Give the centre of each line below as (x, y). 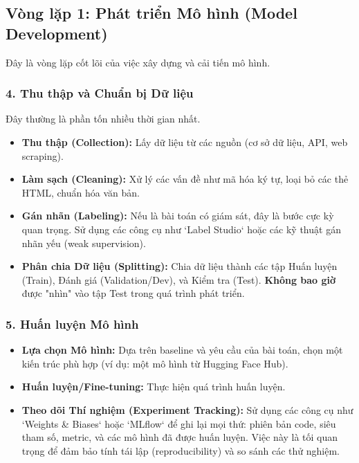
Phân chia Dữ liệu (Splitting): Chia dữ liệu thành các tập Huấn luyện (179, 266)
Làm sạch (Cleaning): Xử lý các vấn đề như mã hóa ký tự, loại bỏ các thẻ (185, 179)
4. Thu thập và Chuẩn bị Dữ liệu (100, 93)
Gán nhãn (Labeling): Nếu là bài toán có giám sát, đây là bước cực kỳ (178, 216)
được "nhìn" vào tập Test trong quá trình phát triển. (133, 293)
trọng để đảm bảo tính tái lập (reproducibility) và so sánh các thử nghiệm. (181, 450)
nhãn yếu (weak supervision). (84, 243)
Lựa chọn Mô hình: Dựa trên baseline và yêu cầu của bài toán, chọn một (182, 350)
